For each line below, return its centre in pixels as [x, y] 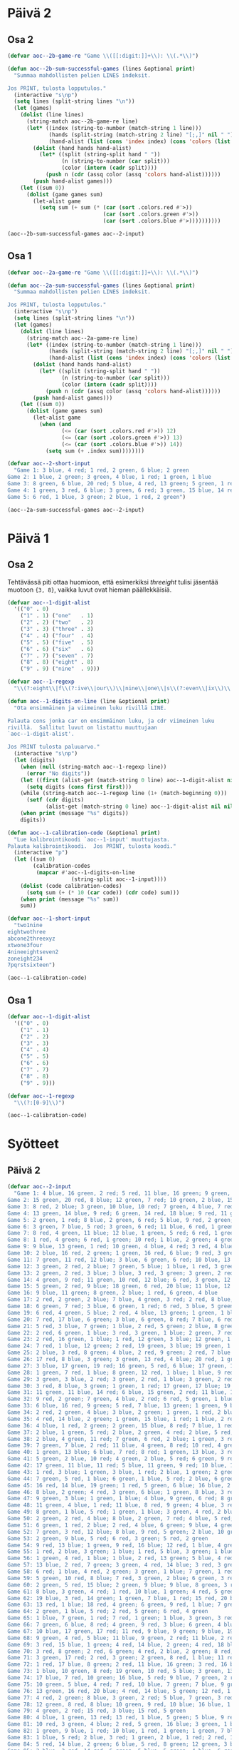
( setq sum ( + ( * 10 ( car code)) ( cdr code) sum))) [103, 892]
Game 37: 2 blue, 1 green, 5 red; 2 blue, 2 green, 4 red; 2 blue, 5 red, [121, 1432]
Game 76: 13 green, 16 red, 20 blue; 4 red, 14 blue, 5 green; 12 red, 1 [119, 1691]
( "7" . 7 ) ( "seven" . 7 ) [57, 656]
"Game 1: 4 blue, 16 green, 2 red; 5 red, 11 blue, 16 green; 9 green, [122, 1193]
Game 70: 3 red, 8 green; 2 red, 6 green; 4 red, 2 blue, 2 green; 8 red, [121, 1651]
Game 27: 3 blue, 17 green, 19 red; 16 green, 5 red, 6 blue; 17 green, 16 [122, 1366]
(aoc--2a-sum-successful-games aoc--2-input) [76, 510]
